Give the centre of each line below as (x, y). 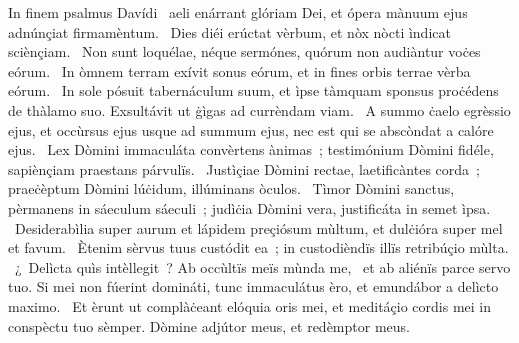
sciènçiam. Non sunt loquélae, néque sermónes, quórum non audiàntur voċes (244, 51)
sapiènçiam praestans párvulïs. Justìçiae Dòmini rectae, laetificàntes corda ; (244, 168)
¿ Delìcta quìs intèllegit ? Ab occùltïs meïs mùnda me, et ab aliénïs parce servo (262, 266)
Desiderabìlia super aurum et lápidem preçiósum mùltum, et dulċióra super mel (258, 227)
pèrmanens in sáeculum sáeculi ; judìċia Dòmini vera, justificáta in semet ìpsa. (249, 207)
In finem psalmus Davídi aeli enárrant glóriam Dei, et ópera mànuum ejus (238, 12)
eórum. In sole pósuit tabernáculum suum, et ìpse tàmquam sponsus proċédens (253, 90)
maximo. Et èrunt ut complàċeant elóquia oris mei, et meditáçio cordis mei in (250, 305)
